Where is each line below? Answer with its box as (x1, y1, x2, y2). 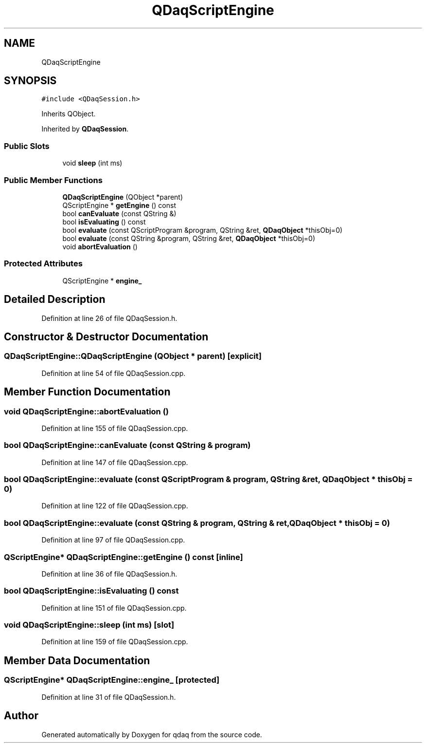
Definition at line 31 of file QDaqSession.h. (41, 692, 176, 701)
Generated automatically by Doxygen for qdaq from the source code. (41, 730, 262, 739)
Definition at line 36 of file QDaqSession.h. (41, 569, 177, 578)
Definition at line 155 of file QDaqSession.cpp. (41, 424, 188, 432)
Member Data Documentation (4, 654, 150, 667)
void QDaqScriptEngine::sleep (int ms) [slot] (4, 620, 175, 630)
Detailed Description (4, 293, 106, 306)
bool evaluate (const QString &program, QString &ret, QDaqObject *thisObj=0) (62, 234, 315, 243)
